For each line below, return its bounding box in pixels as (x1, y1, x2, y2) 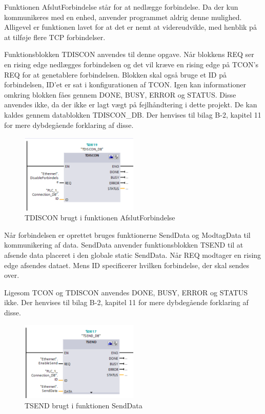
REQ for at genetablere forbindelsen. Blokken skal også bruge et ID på (4, 69, 227, 80)
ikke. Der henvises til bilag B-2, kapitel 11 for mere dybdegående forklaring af (4, 297, 249, 308)
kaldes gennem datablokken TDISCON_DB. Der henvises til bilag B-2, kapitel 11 (4, 109, 261, 120)
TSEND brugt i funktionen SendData (25, 400, 142, 410)
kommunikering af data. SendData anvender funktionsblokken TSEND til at (4, 239, 243, 250)
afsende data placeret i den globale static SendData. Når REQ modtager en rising (4, 250, 261, 260)
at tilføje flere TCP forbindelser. (4, 31, 106, 42)
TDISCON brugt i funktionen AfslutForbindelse (25, 212, 175, 223)
